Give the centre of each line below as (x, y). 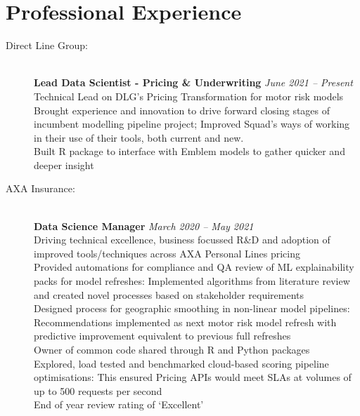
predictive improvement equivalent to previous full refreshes (162, 336)
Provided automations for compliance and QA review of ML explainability (194, 267)
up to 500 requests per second (98, 390)
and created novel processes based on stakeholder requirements (169, 294)
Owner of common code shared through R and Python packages (172, 349)
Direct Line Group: (47, 45)
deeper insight (64, 165)
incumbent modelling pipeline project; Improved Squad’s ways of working (192, 124)
